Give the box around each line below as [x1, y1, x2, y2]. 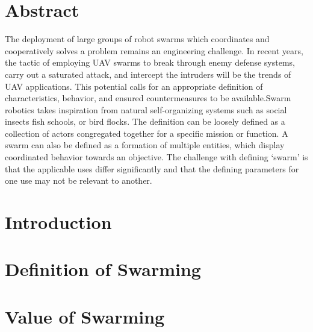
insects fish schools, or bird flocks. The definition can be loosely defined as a [5, 115, 285, 128]
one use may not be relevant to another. [5, 174, 152, 187]
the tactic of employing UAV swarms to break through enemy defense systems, [5, 56, 295, 69]
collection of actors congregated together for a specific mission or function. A [5, 127, 288, 139]
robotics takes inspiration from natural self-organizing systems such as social [5, 103, 287, 116]
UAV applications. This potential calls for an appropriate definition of [5, 80, 263, 92]
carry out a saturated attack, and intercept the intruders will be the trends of [5, 67, 291, 80]
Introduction [5, 210, 112, 234]
